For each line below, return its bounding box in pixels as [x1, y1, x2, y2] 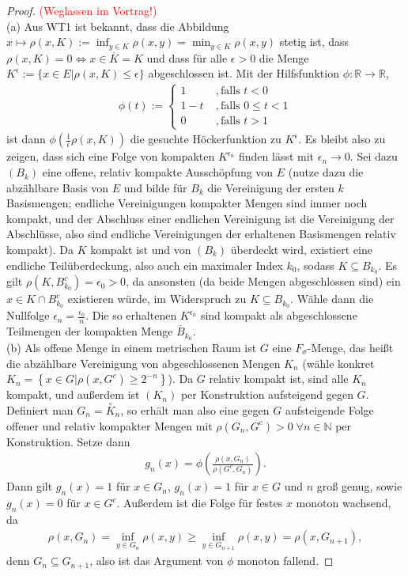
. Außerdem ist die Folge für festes [116, 495, 283, 511]
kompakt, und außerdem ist [6, 386, 140, 403]
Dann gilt [6, 478, 53, 495]
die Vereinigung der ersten [207, 179, 334, 195]
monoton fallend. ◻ [236, 552, 334, 569]
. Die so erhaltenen [85, 307, 177, 324]
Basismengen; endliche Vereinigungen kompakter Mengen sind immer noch [6, 195, 368, 211]
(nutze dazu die [288, 164, 364, 180]
